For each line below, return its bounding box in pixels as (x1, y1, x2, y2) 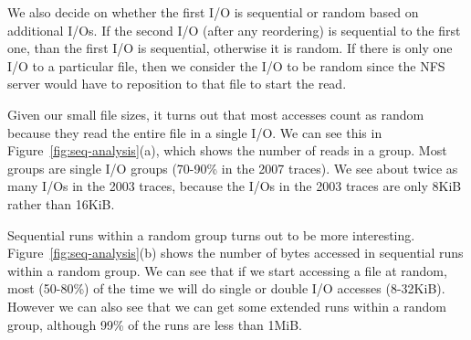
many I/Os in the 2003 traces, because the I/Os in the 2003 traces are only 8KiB (7, 176, 462, 196)
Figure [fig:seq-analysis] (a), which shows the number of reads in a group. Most (7, 141, 447, 160)
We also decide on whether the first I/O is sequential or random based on (7, 3, 419, 21)
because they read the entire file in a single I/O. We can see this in (7, 122, 382, 142)
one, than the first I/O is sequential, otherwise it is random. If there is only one (7, 38, 453, 58)
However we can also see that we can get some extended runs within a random (7, 296, 446, 315)
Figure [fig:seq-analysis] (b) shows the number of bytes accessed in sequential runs (7, 243, 464, 262)
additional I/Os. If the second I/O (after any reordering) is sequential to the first (7, 20, 461, 39)
